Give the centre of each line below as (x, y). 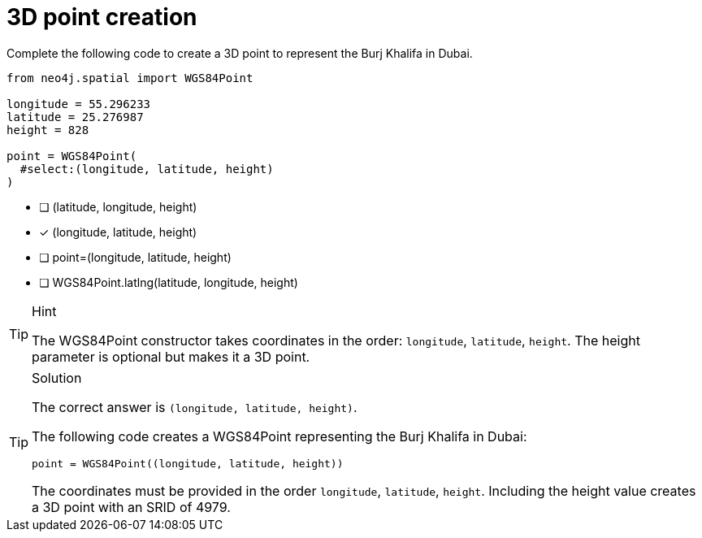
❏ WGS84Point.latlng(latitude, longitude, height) (169, 282)
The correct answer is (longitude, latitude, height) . (195, 407)
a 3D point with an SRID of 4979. (131, 507)
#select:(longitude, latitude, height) (147, 169)
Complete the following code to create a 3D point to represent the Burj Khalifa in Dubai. (240, 53)
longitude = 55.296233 (79, 104)
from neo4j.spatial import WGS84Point (130, 78)
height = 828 (48, 130)
